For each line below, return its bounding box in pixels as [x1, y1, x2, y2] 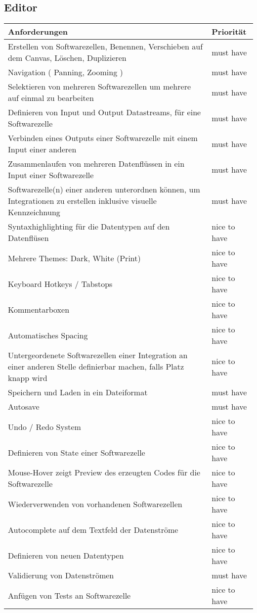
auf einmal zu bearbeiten [8, 92, 94, 104]
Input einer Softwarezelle [8, 169, 94, 181]
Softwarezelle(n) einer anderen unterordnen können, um [8, 184, 200, 195]
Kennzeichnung [8, 206, 60, 218]
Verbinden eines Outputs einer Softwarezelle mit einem [8, 132, 198, 144]
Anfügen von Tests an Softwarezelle [8, 589, 131, 601]
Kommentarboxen [8, 303, 70, 315]
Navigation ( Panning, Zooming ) [8, 66, 123, 78]
